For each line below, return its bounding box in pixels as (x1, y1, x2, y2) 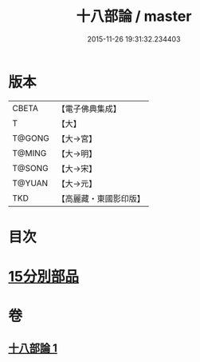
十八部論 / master (76, 7, 192, 26)
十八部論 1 (8, 341, 58, 355)
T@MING (12, 147, 47, 158)
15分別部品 (8, 268, 80, 286)
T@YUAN (12, 177, 49, 189)
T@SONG (12, 162, 49, 173)
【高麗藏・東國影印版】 (57, 193, 145, 204)
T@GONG (12, 133, 49, 144)
